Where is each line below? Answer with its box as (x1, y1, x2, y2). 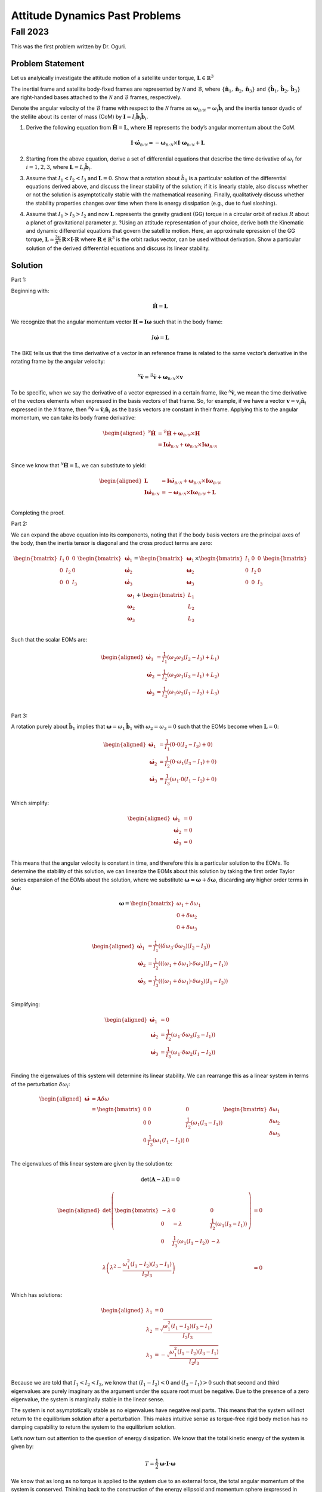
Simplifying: (11, 1001, 41, 1008)
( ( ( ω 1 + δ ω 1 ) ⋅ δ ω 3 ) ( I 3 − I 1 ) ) (158, 960, 228, 969)
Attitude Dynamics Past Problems (11, 9, 181, 22)
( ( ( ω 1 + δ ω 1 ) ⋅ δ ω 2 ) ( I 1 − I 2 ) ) (158, 978, 228, 986)
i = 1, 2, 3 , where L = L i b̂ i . (26, 164, 92, 172)
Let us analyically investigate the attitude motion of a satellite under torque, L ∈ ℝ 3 (11, 73, 214, 82)
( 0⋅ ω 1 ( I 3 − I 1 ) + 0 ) (169, 759, 217, 767)
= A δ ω (91, 1096, 110, 1102)
